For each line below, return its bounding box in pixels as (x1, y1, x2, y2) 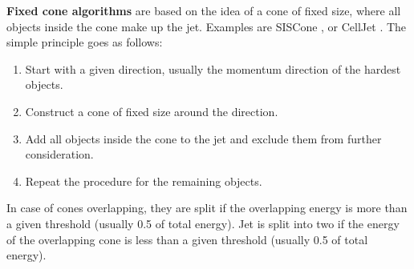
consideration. (25, 146, 94, 163)
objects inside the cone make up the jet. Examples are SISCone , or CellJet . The (6, 18, 407, 34)
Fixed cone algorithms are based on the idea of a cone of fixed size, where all (6, 2, 401, 18)
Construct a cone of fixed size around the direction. (25, 102, 278, 119)
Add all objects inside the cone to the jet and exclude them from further (25, 130, 382, 147)
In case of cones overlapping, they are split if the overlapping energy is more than (6, 199, 408, 216)
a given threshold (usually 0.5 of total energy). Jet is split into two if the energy (6, 215, 400, 231)
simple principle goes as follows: (6, 34, 163, 50)
